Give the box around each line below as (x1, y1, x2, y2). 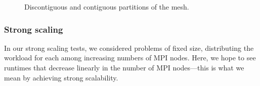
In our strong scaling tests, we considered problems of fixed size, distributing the (4, 42, 254, 53)
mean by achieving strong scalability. (4, 72, 118, 82)
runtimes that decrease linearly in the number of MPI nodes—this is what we (4, 62, 244, 72)
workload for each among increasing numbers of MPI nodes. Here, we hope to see (4, 52, 256, 63)
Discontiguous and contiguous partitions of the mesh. (24, 2, 189, 12)
